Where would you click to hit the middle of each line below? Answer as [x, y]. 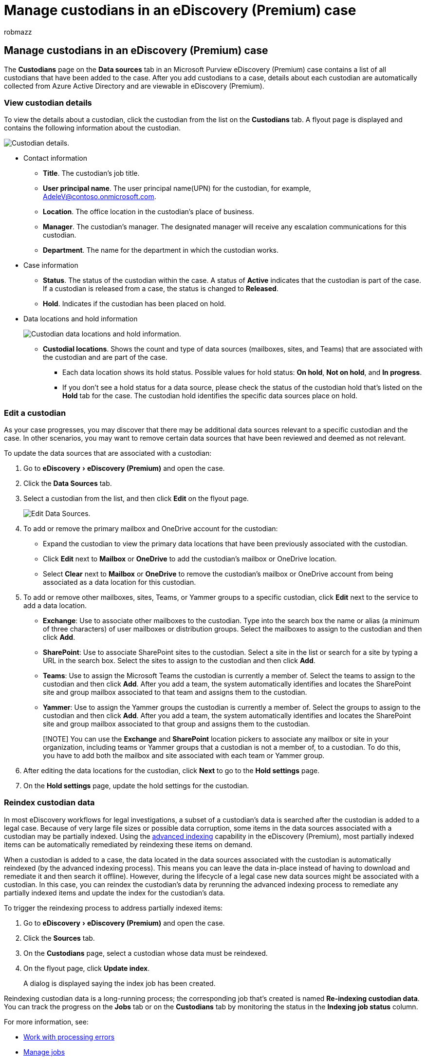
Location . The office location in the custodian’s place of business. [148, 212]
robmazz [18, 32]
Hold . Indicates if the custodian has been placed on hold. [134, 304]
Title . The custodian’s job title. [91, 173]
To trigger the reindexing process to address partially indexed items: [113, 908]
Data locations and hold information [81, 319]
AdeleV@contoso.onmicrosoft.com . [100, 197]
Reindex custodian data [49, 803]
